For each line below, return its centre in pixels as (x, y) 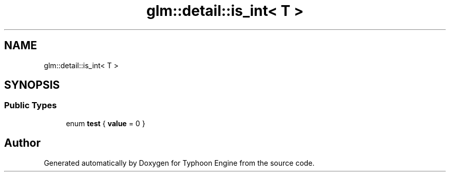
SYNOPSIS (32, 85)
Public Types (31, 105)
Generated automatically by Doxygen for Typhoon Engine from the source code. (179, 163)
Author (22, 143)
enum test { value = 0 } (106, 123)
